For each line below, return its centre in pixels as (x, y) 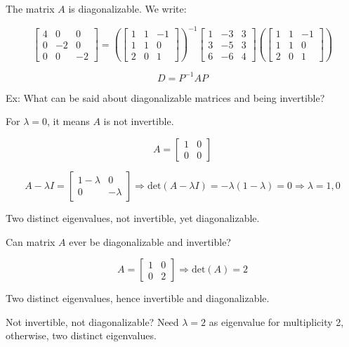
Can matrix (31, 241)
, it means (68, 121)
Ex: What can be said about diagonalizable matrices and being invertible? (165, 97)
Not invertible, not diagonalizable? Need (92, 321)
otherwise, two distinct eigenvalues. (81, 335)
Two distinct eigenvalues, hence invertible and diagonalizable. (138, 298)
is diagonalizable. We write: (127, 8)
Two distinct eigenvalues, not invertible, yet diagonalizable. (133, 217)
